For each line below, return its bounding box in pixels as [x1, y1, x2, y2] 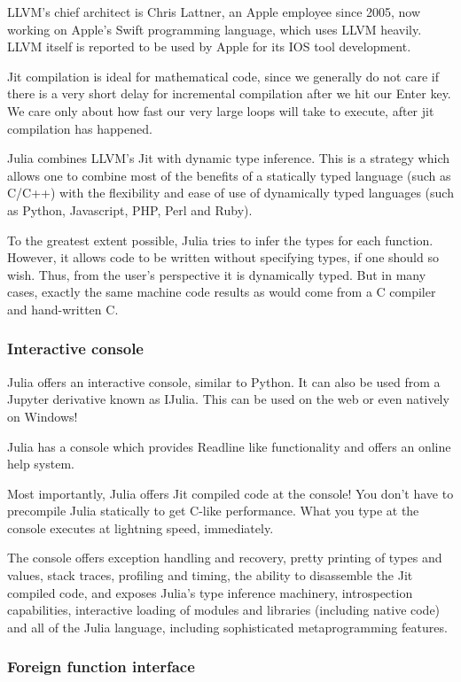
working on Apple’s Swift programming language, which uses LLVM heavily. [7, 19, 422, 38]
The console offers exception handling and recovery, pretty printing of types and [7, 548, 442, 567]
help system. [7, 454, 74, 473]
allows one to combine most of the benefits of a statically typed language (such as [7, 166, 451, 184]
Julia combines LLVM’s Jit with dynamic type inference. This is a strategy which [7, 149, 449, 167]
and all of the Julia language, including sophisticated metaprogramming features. [7, 617, 448, 636]
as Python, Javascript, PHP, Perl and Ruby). [7, 200, 253, 219]
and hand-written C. [7, 299, 119, 318]
